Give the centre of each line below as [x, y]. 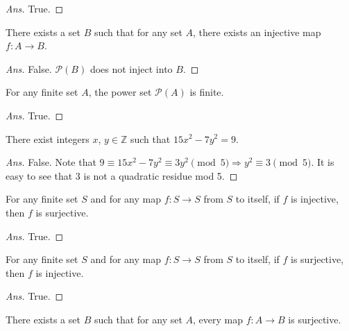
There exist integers [48, 138]
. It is [323, 162]
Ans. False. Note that [51, 162]
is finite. [207, 92]
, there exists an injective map [257, 32]
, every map [218, 319]
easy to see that [39, 175]
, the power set [120, 92]
